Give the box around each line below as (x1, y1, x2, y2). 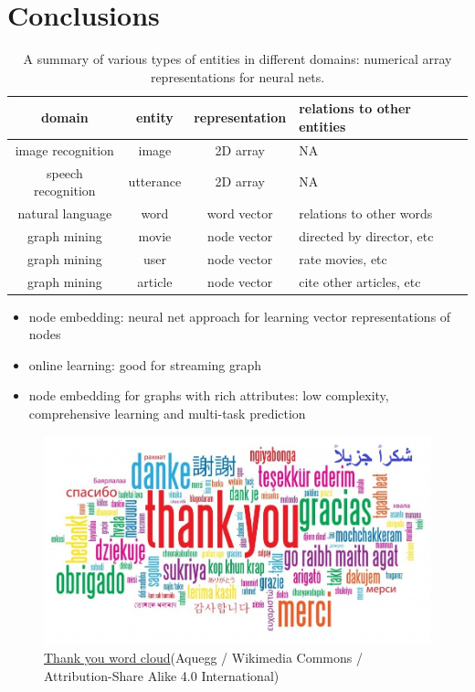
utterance (128, 172, 182, 191)
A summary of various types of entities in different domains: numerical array (23, 49, 452, 69)
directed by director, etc (299, 226, 434, 245)
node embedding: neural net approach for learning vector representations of (28, 306, 451, 325)
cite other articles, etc (299, 271, 421, 291)
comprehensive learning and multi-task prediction (28, 404, 306, 423)
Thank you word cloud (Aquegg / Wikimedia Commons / (44, 648, 363, 667)
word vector (206, 204, 273, 223)
